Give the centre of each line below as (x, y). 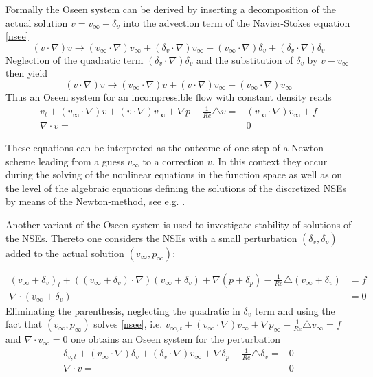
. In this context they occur (270, 161)
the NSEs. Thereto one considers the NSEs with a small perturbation (151, 238)
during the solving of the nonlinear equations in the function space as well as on (174, 174)
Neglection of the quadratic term (75, 59)
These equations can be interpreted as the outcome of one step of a (147, 147)
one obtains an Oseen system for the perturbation (176, 339)
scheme (21, 161)
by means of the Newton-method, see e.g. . (95, 201)
